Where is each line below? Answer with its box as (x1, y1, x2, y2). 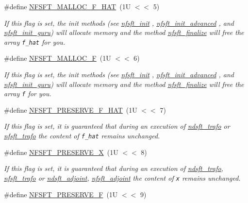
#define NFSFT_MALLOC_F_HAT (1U (4, 1, 131, 11)
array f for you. (4, 88, 51, 99)
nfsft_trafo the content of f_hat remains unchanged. (4, 131, 160, 141)
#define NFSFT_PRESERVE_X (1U (4, 147, 118, 157)
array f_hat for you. (4, 36, 66, 47)
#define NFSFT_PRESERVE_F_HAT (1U (4, 104, 137, 115)
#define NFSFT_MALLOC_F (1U (4, 53, 111, 63)
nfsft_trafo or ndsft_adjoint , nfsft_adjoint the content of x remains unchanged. (4, 172, 241, 183)
